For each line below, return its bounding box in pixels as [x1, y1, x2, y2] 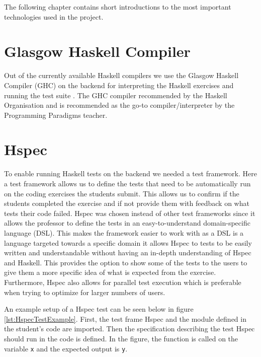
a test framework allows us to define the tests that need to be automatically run [4, 178, 251, 188]
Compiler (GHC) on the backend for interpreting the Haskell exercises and [4, 80, 234, 90]
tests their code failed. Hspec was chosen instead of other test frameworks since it [4, 207, 255, 218]
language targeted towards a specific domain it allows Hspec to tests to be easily [4, 237, 252, 248]
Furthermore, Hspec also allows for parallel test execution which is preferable [4, 276, 241, 287]
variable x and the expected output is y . [4, 343, 128, 353]
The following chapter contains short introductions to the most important [4, 2, 231, 12]
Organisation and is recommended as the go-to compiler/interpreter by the [4, 100, 235, 110]
